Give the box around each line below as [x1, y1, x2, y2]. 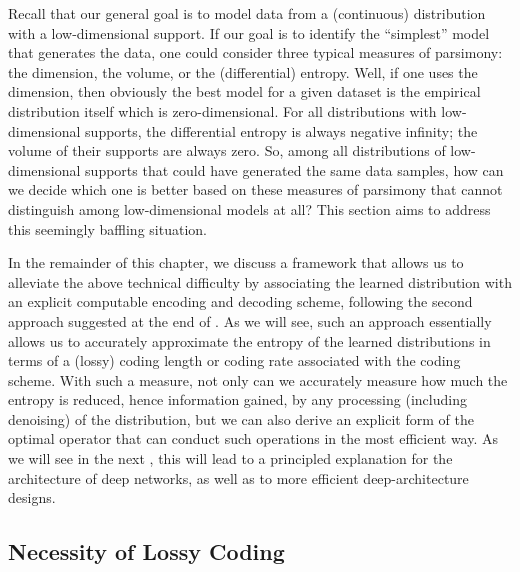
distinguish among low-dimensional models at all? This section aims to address [8, 198, 491, 219]
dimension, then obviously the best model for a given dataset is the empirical [8, 81, 481, 102]
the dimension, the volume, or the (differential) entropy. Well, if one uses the [8, 61, 478, 82]
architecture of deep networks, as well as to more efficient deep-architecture [8, 467, 469, 488]
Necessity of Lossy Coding [8, 536, 285, 567]
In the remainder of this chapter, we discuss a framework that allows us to [8, 252, 464, 273]
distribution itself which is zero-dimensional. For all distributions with [8, 100, 437, 121]
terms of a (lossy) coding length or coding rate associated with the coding [8, 350, 461, 371]
